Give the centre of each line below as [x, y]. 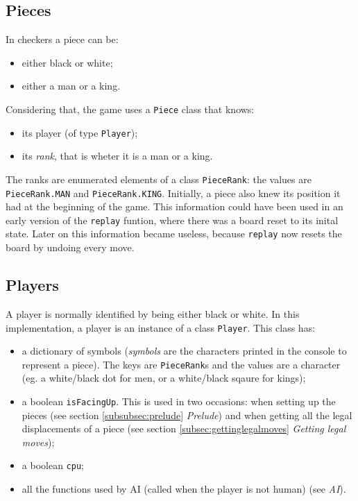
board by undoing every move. [70, 247]
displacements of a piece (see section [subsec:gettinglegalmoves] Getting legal [184, 428]
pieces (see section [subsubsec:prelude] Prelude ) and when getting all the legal [187, 415]
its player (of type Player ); [80, 132]
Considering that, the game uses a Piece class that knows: [130, 109]
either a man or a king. [71, 86]
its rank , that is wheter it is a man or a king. [117, 156]
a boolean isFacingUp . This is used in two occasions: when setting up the [179, 401]
